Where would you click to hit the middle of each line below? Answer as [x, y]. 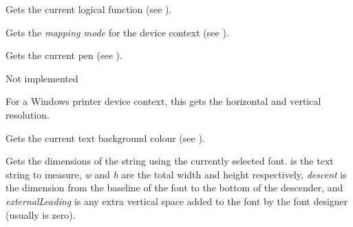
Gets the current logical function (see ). [89, 9]
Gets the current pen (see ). [64, 55]
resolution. [28, 114]
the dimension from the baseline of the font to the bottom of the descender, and [174, 188]
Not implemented [42, 78]
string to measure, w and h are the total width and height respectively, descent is [176, 174]
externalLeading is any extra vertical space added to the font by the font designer [177, 201]
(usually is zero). [41, 214]
